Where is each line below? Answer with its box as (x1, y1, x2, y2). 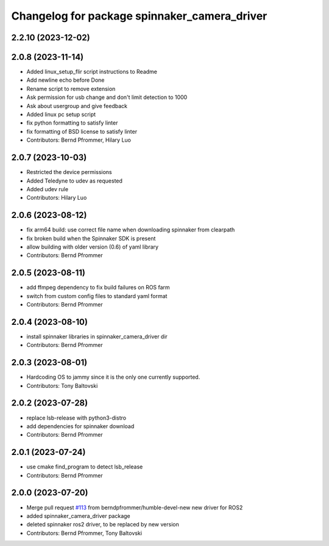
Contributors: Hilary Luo (26, 194, 87, 202)
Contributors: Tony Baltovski (26, 382, 98, 389)
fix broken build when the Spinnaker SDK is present (26, 235, 156, 242)
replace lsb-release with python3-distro (26, 414, 127, 421)
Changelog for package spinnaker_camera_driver (11, 9, 267, 23)
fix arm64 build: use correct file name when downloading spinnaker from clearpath (26, 226, 235, 233)
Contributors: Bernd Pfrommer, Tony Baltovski (26, 529, 143, 537)
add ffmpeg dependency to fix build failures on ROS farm (26, 284, 170, 291)
